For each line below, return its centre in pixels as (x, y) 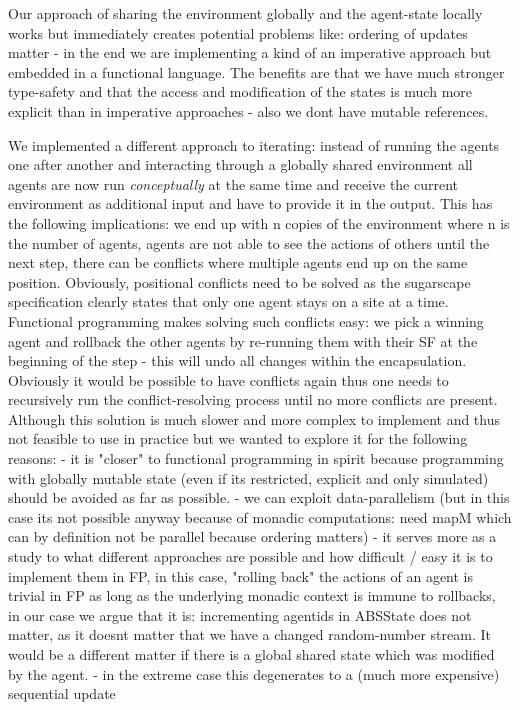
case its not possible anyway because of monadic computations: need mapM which (260, 516)
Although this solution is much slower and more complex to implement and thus (254, 418)
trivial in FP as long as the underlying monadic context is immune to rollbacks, (252, 595)
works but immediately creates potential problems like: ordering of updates (238, 32)
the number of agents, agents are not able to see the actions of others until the (249, 242)
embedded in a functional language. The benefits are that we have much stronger (256, 71)
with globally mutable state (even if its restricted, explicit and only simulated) (248, 477)
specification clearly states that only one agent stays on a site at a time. (228, 301)
